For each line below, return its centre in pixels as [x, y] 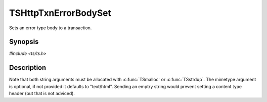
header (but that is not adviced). [42, 94]
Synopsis [24, 42]
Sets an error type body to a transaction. [50, 28]
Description [28, 68]
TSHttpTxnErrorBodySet [60, 13]
